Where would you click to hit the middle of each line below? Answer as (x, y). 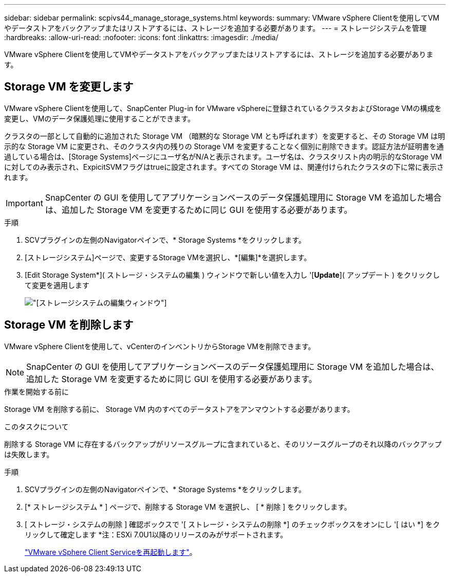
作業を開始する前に (36, 391)
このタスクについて (36, 426)
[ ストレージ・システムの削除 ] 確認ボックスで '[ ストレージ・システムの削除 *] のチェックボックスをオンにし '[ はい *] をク (232, 524)
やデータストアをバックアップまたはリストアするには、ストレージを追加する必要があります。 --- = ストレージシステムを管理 (215, 28)
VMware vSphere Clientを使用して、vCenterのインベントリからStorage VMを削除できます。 (160, 346)
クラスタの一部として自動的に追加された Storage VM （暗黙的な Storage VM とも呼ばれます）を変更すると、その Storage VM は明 (225, 136)
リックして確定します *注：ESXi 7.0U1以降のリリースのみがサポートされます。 (156, 534)
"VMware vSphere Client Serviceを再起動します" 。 (111, 552)
